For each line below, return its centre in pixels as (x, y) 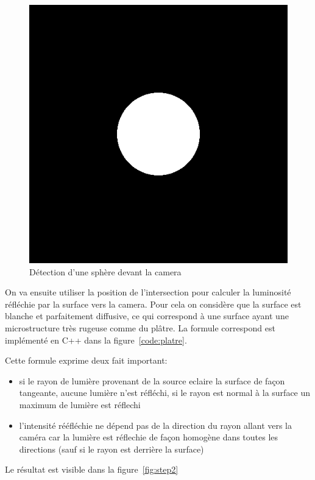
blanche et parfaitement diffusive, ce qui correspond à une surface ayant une (147, 316)
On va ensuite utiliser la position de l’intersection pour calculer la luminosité (148, 292)
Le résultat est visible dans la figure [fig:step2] (92, 469)
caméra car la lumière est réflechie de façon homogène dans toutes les (149, 437)
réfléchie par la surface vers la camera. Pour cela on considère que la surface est (153, 304)
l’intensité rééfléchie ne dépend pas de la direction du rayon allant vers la (156, 425)
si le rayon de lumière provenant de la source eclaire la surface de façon (152, 380)
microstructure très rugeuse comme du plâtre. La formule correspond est (140, 327)
